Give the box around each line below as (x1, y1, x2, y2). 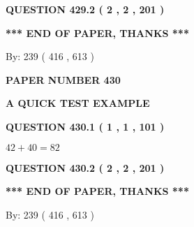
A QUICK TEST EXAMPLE (6, 96, 150, 110)
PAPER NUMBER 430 (6, 72, 121, 87)
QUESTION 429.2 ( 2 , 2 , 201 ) (6, 2, 165, 16)
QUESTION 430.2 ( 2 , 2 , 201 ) (6, 160, 165, 175)
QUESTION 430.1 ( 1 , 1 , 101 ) (6, 119, 165, 133)
